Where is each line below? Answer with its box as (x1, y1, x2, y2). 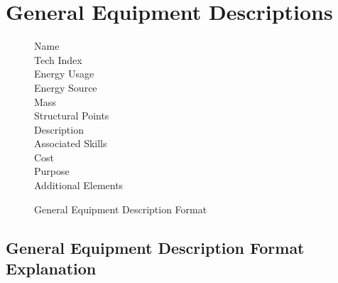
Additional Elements (34, 178, 124, 193)
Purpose (34, 164, 70, 178)
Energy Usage (34, 66, 94, 81)
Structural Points (34, 108, 109, 123)
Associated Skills (34, 136, 107, 151)
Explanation (6, 257, 97, 279)
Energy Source (34, 80, 97, 95)
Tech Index (34, 52, 82, 67)
